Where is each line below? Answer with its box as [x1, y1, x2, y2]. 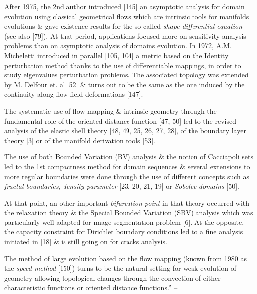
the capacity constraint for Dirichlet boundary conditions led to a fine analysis [4, 226, 243, 237]
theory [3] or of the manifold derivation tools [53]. [4, 135, 155, 145]
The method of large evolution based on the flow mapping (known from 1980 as [4, 253, 247, 263]
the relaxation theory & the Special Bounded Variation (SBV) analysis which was [4, 207, 253, 218]
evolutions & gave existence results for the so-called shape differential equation [4, 21, 243, 31]
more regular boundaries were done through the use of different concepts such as [4, 171, 249, 181]
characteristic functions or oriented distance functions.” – [4, 282, 178, 293]
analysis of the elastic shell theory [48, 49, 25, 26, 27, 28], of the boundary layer [4, 125, 246, 136]
